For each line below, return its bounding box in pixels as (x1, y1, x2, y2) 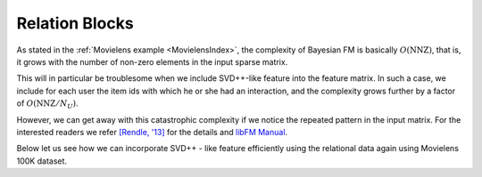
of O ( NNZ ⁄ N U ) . (16, 98, 79, 110)
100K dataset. (16, 156, 67, 166)
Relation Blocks (16, 13, 134, 33)
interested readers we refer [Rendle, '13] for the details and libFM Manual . (16, 126, 288, 137)
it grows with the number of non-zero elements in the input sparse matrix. (16, 56, 288, 67)
